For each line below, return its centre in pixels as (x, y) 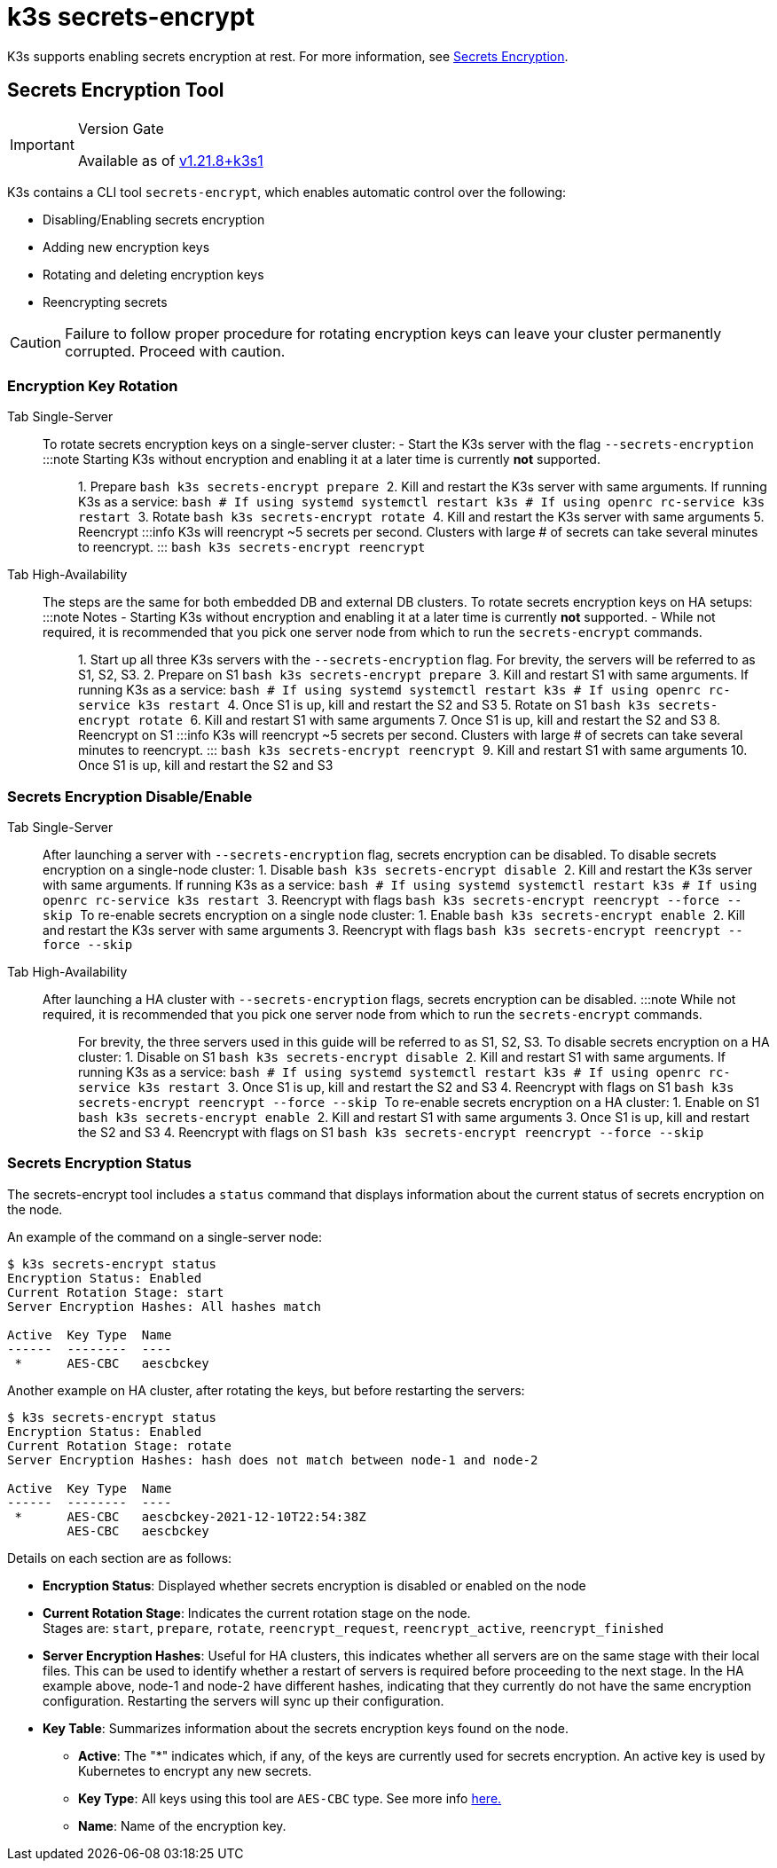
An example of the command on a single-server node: (165, 1236)
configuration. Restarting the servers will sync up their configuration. (243, 1700)
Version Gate (121, 128)
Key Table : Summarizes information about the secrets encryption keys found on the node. (306, 1728)
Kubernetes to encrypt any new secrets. (195, 1770)
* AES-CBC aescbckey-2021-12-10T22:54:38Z (190, 1516)
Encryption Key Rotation (93, 385)
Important (42, 144)
